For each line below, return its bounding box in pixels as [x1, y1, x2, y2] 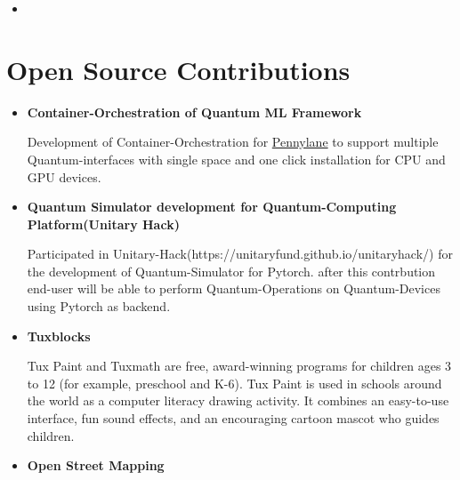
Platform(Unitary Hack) [27, 214, 180, 233]
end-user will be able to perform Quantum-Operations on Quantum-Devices [27, 279, 440, 298]
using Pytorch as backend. [27, 297, 171, 316]
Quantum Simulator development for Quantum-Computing [27, 197, 397, 216]
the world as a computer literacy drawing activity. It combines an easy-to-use [27, 391, 449, 410]
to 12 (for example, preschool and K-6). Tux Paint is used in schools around [27, 373, 442, 392]
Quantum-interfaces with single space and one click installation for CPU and [27, 149, 446, 168]
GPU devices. [27, 167, 101, 186]
